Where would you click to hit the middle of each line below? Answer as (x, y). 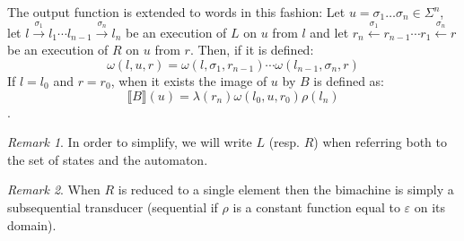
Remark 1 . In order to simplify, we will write (130, 142)
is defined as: (349, 80)
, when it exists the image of (189, 80)
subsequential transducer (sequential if (113, 207)
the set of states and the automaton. (108, 159)
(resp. (284, 142)
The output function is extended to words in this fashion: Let (176, 12)
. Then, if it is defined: (252, 50)
